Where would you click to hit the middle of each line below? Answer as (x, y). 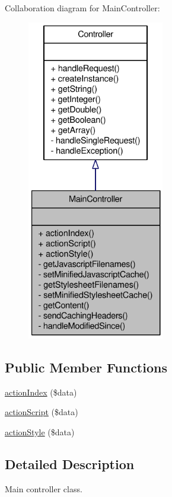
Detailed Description (70, 463)
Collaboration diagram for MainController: (82, 8)
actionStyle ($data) (40, 431)
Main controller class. (44, 488)
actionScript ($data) (42, 412)
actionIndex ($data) (41, 392)
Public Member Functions (86, 367)
